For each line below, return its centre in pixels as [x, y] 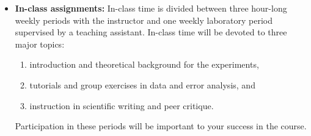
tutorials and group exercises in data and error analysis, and [142, 84]
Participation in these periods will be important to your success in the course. [161, 126]
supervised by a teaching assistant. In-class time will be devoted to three [151, 32]
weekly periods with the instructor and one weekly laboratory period [144, 20]
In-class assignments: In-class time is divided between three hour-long [151, 8]
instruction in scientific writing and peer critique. [122, 105]
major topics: [40, 44]
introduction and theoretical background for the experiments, [144, 64]
